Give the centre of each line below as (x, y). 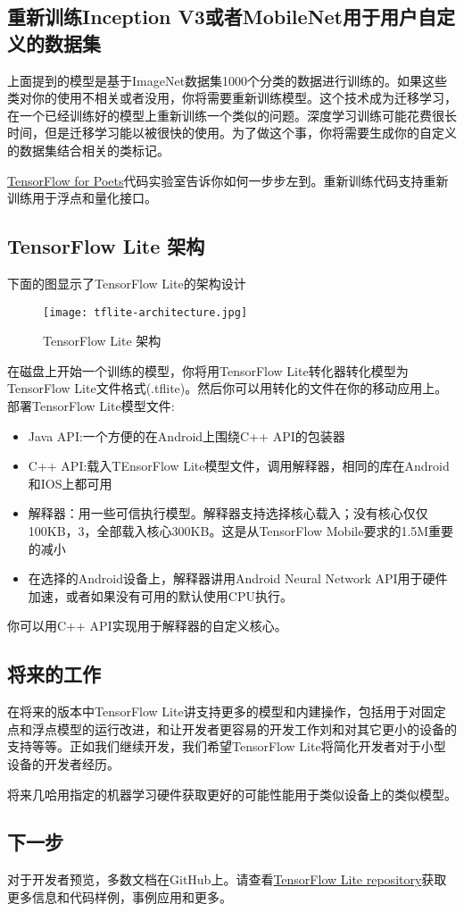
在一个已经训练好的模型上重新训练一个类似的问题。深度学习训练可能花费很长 (232, 115)
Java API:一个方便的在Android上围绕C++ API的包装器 (186, 435)
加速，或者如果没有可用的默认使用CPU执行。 (160, 595)
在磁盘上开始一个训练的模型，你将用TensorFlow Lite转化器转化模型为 (208, 370)
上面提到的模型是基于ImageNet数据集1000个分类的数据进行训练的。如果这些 (228, 80)
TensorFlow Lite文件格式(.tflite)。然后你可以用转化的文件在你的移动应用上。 (228, 388)
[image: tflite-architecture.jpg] (145, 312)
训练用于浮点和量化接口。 (82, 198)
